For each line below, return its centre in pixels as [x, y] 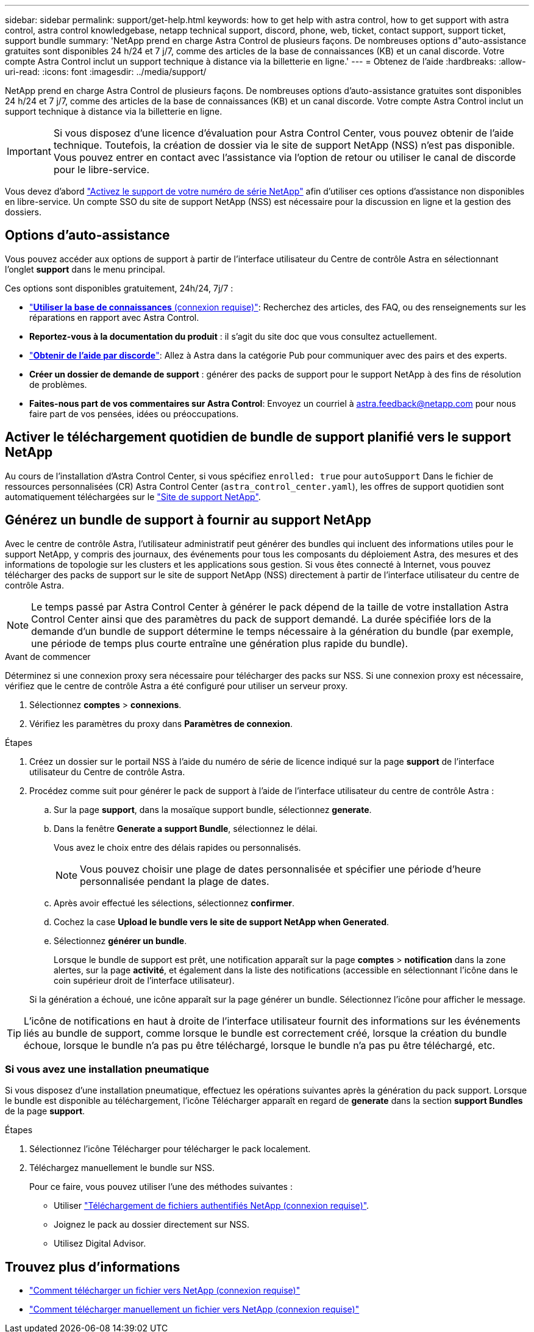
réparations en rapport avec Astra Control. [114, 317]
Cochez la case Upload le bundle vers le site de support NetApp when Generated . [222, 922]
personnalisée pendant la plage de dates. [175, 881]
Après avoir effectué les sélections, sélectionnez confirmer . [174, 903]
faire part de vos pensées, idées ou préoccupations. [134, 414]
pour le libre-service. [101, 170]
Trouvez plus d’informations [93, 1267]
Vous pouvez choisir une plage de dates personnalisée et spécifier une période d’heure [281, 869]
